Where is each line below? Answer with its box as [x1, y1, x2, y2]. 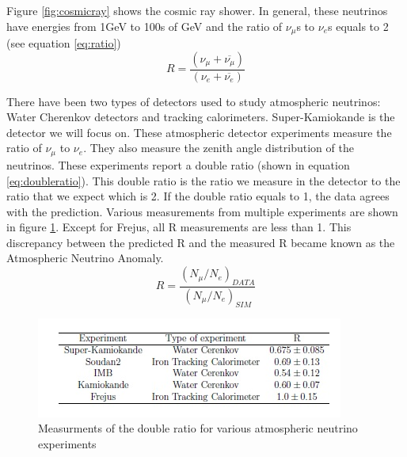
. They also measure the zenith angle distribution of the [83, 139, 354, 156]
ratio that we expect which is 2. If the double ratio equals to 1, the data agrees [6, 188, 390, 204]
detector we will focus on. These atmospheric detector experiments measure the [6, 124, 392, 140]
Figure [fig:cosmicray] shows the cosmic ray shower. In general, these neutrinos [6, 2, 388, 18]
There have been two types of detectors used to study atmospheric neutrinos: [6, 93, 381, 109]
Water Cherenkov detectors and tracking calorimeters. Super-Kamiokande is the [6, 109, 395, 125]
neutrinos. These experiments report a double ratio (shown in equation [6, 156, 350, 173]
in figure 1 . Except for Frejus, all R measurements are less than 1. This [6, 219, 352, 235]
